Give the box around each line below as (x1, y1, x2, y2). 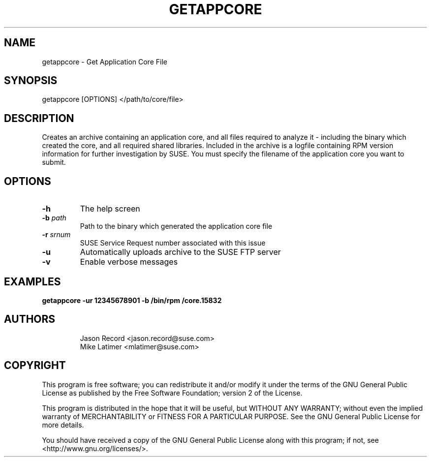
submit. (42, 158, 66, 167)
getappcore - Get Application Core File (42, 57, 167, 66)
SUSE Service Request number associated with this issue (80, 239, 266, 247)
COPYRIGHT (4, 359, 66, 372)
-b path (42, 214, 66, 222)
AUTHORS (4, 313, 56, 326)
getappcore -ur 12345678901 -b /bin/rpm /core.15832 (42, 296, 222, 305)
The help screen (80, 204, 140, 214)
